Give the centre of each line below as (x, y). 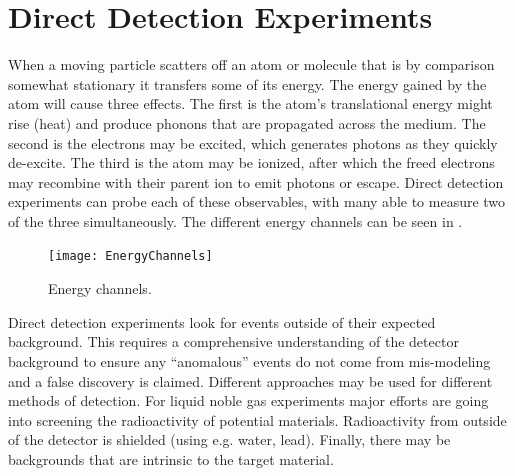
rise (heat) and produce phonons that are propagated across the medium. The (247, 122)
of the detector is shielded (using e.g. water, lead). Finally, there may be (229, 439)
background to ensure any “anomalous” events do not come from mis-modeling (249, 360)
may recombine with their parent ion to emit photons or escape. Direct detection (256, 181)
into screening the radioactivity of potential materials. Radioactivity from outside (257, 419)
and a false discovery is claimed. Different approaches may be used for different (250, 380)
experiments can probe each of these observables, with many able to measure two (257, 201)
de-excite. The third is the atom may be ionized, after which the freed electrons (251, 162)
